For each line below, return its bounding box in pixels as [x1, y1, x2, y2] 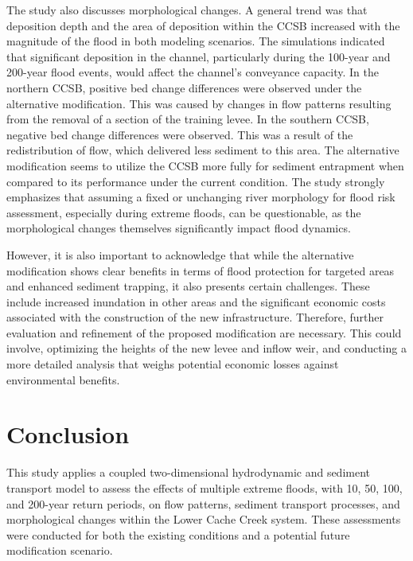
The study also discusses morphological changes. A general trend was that [6, 2, 368, 18]
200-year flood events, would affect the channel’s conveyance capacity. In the [6, 64, 379, 80]
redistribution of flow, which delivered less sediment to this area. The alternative [6, 142, 399, 158]
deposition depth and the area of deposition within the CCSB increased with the [6, 17, 400, 33]
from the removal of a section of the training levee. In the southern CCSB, [6, 111, 369, 127]
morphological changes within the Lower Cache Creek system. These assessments [6, 511, 401, 528]
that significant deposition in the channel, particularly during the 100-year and [6, 48, 391, 64]
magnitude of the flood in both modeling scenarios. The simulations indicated [6, 33, 385, 49]
